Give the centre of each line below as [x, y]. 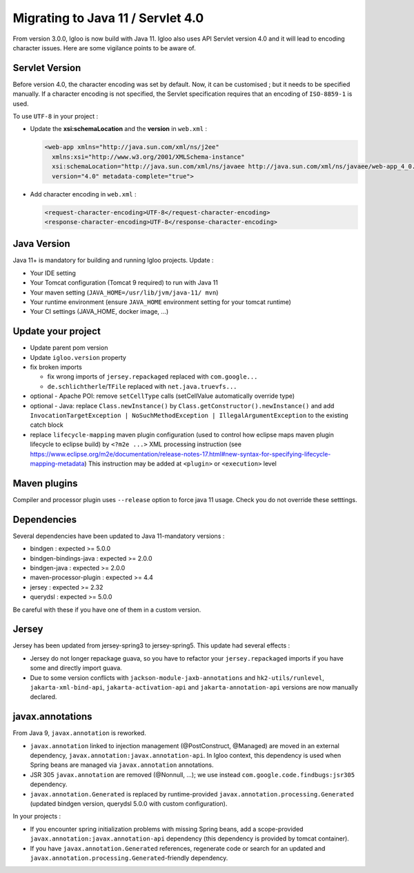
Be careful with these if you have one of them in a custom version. [107, 610]
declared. [43, 697]
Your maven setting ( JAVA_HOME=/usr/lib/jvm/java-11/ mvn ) [124, 292]
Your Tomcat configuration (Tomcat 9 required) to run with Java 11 [124, 283]
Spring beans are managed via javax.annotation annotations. [122, 765]
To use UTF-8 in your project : [56, 117]
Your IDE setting [53, 273]
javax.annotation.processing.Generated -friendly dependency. [129, 858]
